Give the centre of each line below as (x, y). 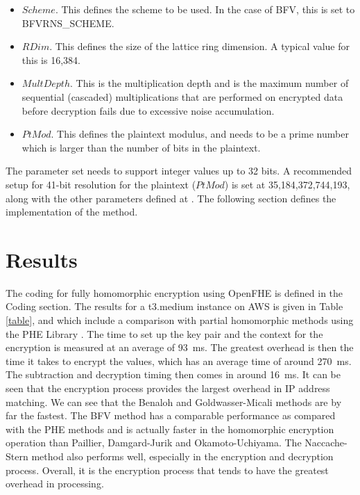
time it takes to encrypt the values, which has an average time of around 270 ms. (179, 360)
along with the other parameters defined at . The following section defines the (171, 198)
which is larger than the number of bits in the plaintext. (141, 147)
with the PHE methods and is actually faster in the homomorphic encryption (170, 429)
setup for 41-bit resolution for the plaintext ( (101, 184)
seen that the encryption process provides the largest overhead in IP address (168, 388)
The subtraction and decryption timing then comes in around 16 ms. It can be (173, 374)
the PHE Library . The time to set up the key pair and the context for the (164, 333)
